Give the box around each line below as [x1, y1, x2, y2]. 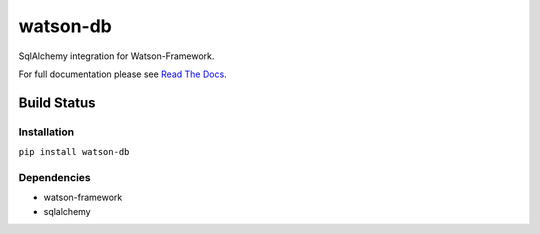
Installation [18, 125, 75, 139]
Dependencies [18, 170, 92, 184]
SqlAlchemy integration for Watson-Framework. [18, 50, 215, 62]
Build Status [18, 94, 96, 111]
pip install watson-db [18, 146, 130, 158]
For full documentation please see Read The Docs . [18, 68, 227, 80]
